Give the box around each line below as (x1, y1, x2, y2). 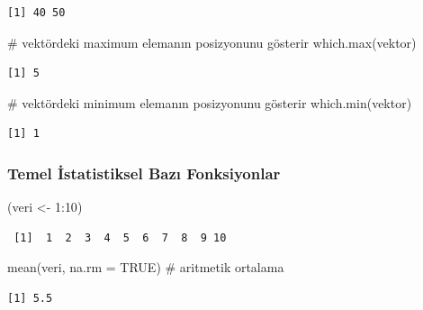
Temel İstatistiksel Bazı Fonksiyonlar (7, 161, 281, 184)
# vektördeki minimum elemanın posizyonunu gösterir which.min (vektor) (7, 93, 412, 112)
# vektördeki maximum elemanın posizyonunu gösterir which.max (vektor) (7, 32, 417, 51)
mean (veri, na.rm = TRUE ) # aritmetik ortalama (7, 258, 284, 277)
